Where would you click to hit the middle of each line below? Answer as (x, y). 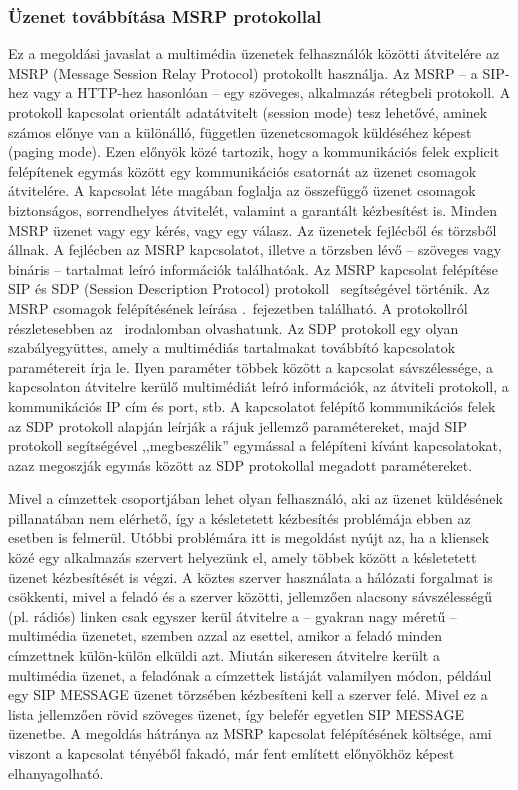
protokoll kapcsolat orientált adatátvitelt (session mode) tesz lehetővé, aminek (248, 112)
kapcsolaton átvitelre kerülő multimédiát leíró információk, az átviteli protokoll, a (258, 386)
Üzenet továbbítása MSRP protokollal (165, 15)
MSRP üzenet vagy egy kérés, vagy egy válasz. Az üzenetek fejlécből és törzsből (252, 229)
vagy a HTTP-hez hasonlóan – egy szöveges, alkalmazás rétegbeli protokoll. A (271, 92)
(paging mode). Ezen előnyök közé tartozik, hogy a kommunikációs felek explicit (254, 151)
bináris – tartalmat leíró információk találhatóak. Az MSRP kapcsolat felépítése (253, 268)
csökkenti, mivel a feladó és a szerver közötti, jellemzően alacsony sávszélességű (250, 596)
